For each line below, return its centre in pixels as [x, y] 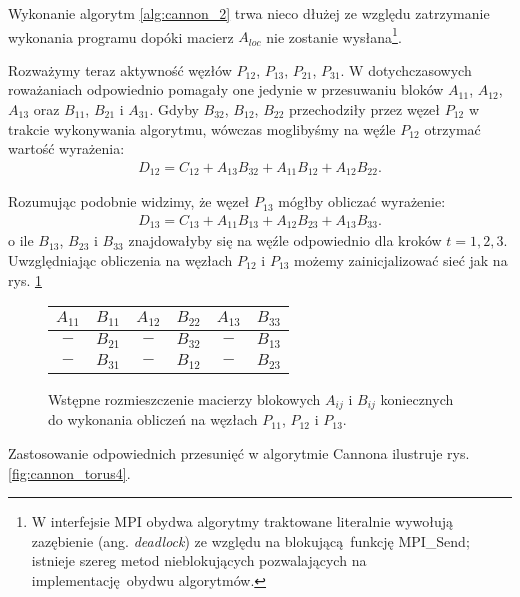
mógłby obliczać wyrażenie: [362, 201]
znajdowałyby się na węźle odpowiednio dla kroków [285, 240]
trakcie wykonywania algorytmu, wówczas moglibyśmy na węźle [202, 128]
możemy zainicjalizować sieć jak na [401, 259]
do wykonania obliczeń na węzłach [153, 419]
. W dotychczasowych [406, 69]
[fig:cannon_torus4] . [69, 472]
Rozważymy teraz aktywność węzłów [120, 69]
